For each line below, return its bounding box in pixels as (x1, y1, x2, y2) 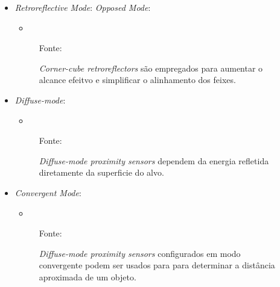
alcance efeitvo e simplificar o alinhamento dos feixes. (39, 73, 236, 86)
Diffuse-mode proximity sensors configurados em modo (39, 247, 241, 259)
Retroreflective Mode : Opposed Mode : (14, 1, 151, 13)
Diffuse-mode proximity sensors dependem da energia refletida (39, 154, 269, 167)
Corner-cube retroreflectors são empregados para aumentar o (39, 61, 263, 74)
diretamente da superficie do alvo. (39, 166, 164, 179)
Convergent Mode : (14, 186, 81, 199)
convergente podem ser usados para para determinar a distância (39, 259, 275, 271)
